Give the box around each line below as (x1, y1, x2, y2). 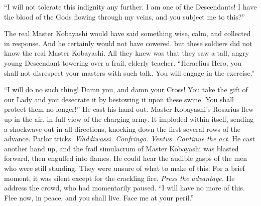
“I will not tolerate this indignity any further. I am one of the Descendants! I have (4, 2, 257, 12)
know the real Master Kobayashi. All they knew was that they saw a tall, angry (4, 48, 249, 58)
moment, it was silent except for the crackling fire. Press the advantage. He (4, 172, 235, 183)
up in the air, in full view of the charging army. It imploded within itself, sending (4, 113, 254, 124)
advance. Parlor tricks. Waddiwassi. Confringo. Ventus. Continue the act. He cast (4, 133, 255, 144)
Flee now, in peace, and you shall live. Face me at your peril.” (4, 192, 194, 202)
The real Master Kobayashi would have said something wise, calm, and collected (4, 28, 251, 39)
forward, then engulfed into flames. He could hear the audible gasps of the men (4, 153, 247, 163)
